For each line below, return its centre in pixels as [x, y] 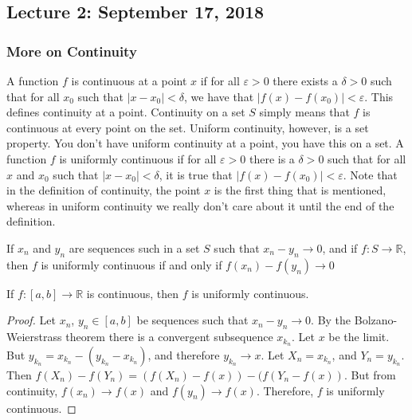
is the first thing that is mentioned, [300, 190]
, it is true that [196, 174]
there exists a [305, 80]
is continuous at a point [129, 80]
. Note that [370, 174]
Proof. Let [31, 320]
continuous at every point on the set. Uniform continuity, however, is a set [188, 127]
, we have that [219, 96]
